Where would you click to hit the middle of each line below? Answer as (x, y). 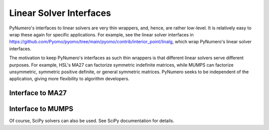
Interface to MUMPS (41, 109)
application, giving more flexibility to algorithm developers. (69, 79)
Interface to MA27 (38, 93)
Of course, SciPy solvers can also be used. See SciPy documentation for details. (92, 121)
